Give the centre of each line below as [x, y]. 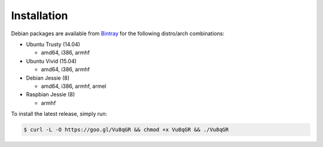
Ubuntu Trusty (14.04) [53, 44]
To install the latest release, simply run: [59, 114]
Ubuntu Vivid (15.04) [51, 61]
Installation [39, 16]
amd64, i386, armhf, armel [74, 86]
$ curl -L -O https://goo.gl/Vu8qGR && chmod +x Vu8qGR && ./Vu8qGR [126, 130]
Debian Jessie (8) [48, 78]
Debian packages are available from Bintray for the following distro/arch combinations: [118, 33]
